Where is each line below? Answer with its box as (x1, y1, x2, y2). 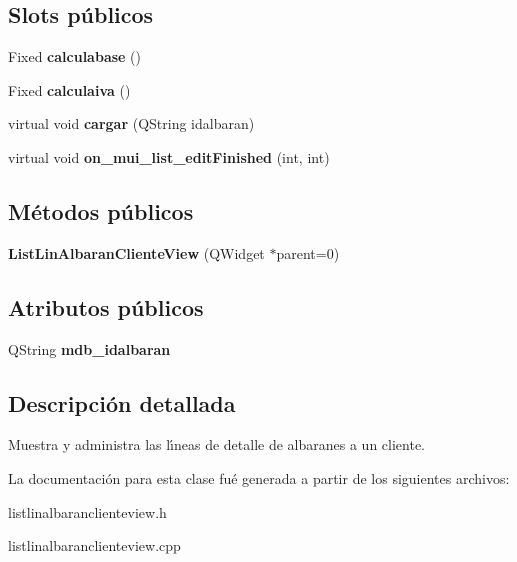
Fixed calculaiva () (8, 79, 131, 100)
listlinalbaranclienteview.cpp (8, 535, 181, 556)
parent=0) (276, 242, 340, 263)
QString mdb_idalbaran (8, 338, 171, 359)
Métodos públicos (8, 195, 194, 226)
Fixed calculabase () (8, 46, 141, 67)
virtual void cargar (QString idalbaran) (8, 113, 255, 134)
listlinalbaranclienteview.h (8, 501, 167, 522)
